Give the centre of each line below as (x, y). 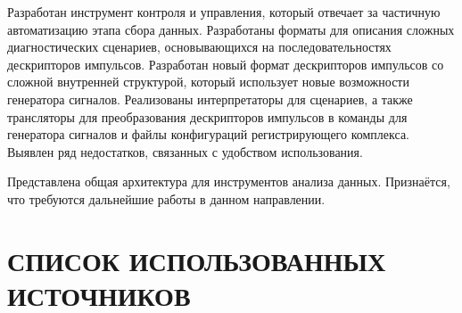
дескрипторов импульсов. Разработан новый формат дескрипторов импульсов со (226, 64)
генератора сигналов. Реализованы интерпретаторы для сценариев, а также (210, 99)
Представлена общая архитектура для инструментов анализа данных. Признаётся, (229, 181)
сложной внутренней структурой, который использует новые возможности (208, 82)
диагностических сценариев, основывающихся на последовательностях (199, 47)
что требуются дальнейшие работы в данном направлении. (166, 198)
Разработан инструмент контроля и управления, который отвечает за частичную (224, 12)
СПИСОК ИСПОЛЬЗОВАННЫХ (197, 260)
